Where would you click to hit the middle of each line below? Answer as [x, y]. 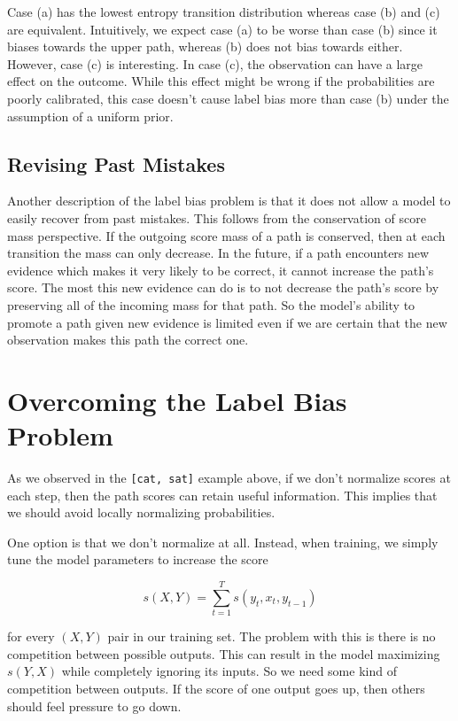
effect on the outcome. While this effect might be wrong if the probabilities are [221, 81]
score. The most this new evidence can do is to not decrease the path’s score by [223, 287]
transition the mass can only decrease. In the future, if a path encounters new [218, 253]
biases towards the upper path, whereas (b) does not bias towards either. [205, 47]
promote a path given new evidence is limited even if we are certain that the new [227, 322]
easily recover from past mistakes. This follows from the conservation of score [217, 217]
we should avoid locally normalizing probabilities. [141, 512]
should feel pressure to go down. [94, 705]
